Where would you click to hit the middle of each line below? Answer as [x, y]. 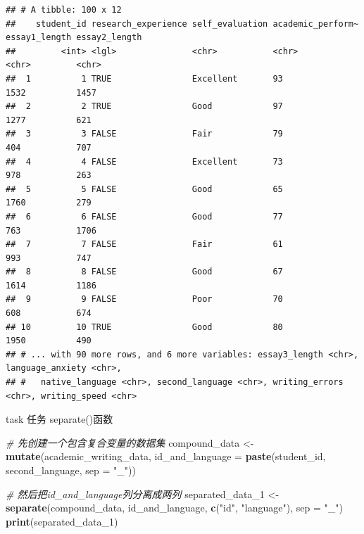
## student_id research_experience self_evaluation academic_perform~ [182, 24]
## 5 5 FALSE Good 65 [144, 189]
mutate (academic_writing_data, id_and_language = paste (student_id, [166, 456]
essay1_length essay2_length [74, 38]
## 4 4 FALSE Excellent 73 [144, 161]
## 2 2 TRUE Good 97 [144, 107]
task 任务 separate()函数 [59, 419]
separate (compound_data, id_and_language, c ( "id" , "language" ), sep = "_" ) [174, 508]
